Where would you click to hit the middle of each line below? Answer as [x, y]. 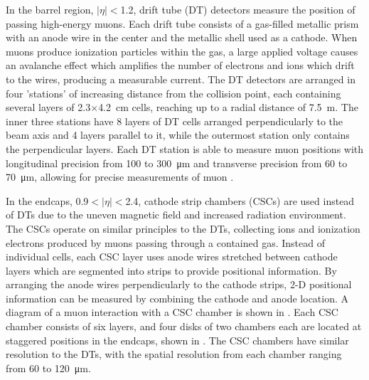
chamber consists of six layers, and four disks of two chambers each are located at [184, 326]
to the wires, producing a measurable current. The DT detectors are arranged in [181, 79]
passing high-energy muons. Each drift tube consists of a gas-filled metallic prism [182, 23]
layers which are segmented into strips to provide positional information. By [171, 270]
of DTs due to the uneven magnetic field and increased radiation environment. [176, 215]
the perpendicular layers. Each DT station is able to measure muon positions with [185, 148]
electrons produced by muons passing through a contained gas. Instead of [165, 242]
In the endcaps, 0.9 [47, 200]
